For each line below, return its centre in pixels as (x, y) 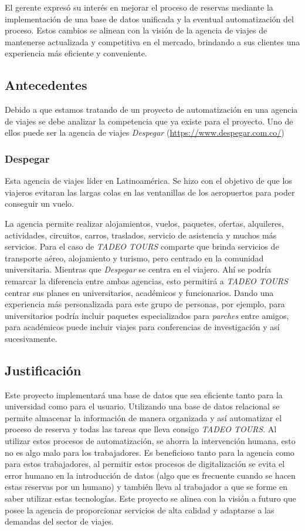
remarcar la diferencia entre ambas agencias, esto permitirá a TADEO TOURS (146, 280)
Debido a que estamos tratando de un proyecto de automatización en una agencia (151, 110)
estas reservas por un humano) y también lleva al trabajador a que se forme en (146, 487)
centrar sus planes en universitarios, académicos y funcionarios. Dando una (139, 292)
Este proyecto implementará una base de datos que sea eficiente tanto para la (144, 394)
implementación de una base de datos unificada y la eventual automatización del (149, 19)
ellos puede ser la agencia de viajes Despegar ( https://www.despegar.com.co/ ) (145, 132)
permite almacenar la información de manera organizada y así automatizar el (143, 417)
